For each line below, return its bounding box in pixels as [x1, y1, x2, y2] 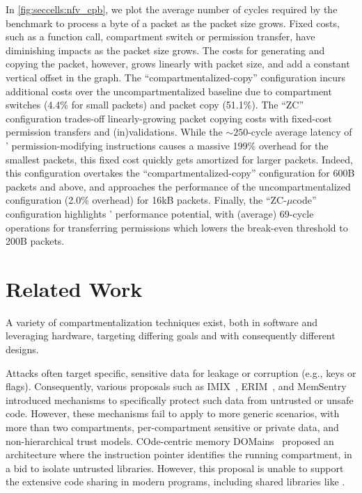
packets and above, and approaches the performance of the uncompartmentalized [6, 179, 351, 193]
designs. [6, 342, 39, 356]
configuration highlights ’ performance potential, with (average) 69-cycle [6, 206, 314, 220]
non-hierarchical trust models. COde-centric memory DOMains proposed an [6, 433, 334, 448]
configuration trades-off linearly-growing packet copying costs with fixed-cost [6, 111, 333, 125]
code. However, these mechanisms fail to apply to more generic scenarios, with [6, 406, 340, 421]
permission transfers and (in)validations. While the [6, 124, 223, 139]
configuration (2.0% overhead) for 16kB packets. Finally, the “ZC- [6, 193, 287, 207]
